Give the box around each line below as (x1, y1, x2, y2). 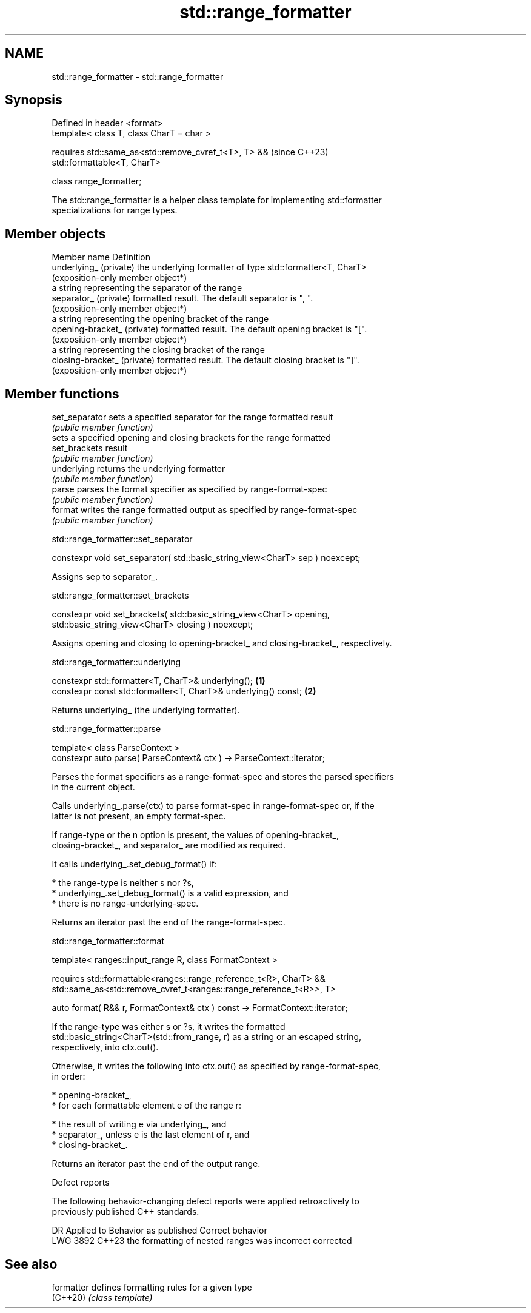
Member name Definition (52, 252, 151, 263)
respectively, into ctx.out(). (52, 1042, 159, 1053)
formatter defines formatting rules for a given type (52, 1281, 252, 1292)
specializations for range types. (52, 205, 178, 216)
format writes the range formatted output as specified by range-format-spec (52, 505, 358, 515)
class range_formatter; (52, 176, 142, 187)
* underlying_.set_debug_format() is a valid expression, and (52, 888, 289, 899)
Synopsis (5, 92, 62, 108)
